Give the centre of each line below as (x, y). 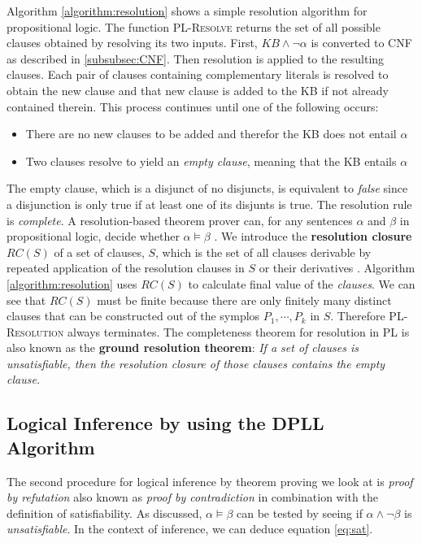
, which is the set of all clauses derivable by (263, 252)
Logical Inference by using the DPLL (165, 423)
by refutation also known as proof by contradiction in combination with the (192, 497)
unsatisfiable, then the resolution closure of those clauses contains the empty (196, 363)
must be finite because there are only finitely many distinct (244, 300)
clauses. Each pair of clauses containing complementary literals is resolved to (198, 74)
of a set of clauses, (99, 252)
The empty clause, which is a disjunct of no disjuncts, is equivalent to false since (207, 188)
